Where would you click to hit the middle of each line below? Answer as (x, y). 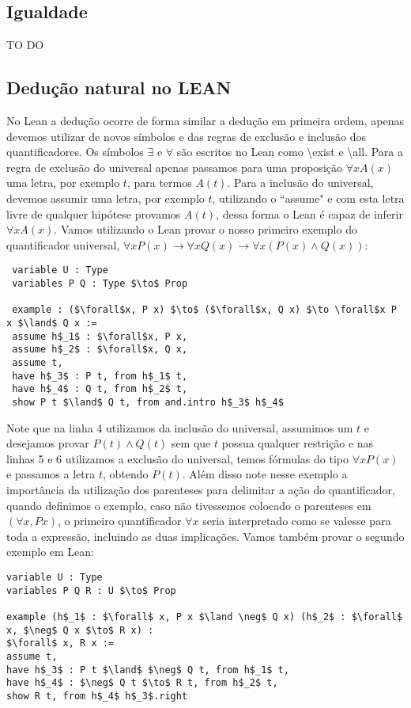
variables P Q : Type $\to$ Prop (100, 284)
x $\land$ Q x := (52, 323)
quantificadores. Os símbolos (75, 152)
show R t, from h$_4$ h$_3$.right (97, 696)
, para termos (159, 183)
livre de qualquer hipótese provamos (94, 213)
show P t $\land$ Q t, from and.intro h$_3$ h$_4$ (148, 402)
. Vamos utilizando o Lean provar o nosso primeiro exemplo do (205, 229)
